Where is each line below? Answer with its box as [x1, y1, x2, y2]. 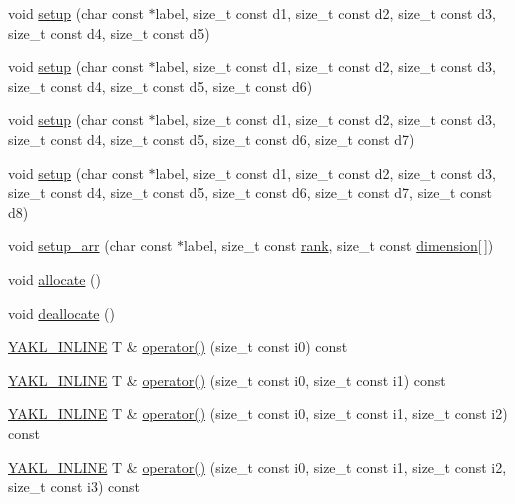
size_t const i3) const [8, 476, 141, 497]
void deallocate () [8, 302, 115, 323]
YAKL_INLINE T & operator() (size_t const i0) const [8, 336, 348, 357]
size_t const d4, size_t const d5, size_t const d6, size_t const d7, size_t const [8, 182, 493, 203]
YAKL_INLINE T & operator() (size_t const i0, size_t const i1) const [8, 369, 446, 390]
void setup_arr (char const [8, 235, 173, 256]
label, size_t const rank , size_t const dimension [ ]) [184, 235, 494, 256]
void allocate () [8, 268, 101, 289]
